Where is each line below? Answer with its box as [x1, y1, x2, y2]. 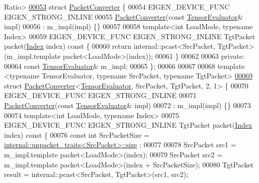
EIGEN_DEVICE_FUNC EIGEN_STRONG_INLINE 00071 [4, 90, 197, 101]
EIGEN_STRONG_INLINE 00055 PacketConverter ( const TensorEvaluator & [4, 11, 243, 22]
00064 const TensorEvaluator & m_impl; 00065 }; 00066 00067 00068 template [4, 60, 245, 71]
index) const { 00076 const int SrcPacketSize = [4, 129, 149, 140]
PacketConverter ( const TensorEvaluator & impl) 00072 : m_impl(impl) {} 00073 [4, 100, 251, 110]
